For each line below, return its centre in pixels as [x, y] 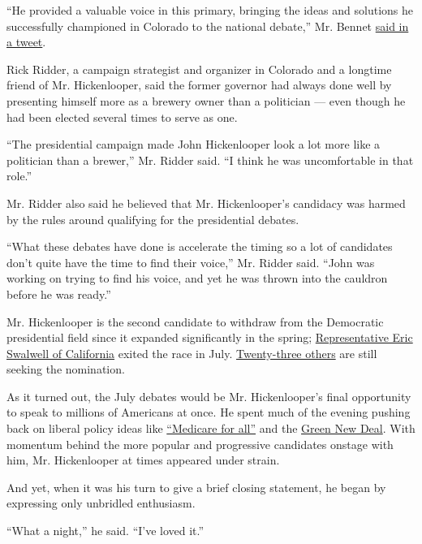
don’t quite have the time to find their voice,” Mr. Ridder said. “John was [191, 262]
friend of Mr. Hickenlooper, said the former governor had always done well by [199, 85]
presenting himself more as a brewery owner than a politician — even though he [206, 100]
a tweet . [26, 42]
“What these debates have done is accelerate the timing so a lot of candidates [200, 246]
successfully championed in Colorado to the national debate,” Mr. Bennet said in [208, 26]
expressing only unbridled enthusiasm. [101, 503]
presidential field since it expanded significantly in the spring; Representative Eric [210, 337]
